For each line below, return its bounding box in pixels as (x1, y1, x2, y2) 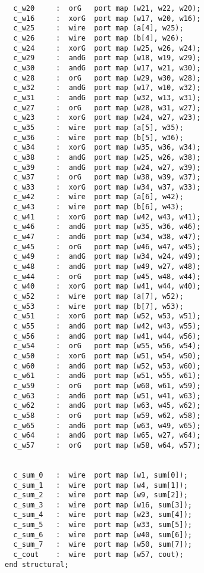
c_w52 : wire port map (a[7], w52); (13, 292, 184, 301)
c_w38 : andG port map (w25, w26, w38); (13, 153, 201, 162)
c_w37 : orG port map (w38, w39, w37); (13, 173, 201, 182)
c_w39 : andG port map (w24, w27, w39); (13, 163, 201, 172)
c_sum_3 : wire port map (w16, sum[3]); (13, 500, 192, 509)
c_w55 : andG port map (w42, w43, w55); (13, 322, 201, 330)
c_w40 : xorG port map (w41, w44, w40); (13, 282, 201, 291)
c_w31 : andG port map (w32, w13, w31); (13, 93, 201, 102)
